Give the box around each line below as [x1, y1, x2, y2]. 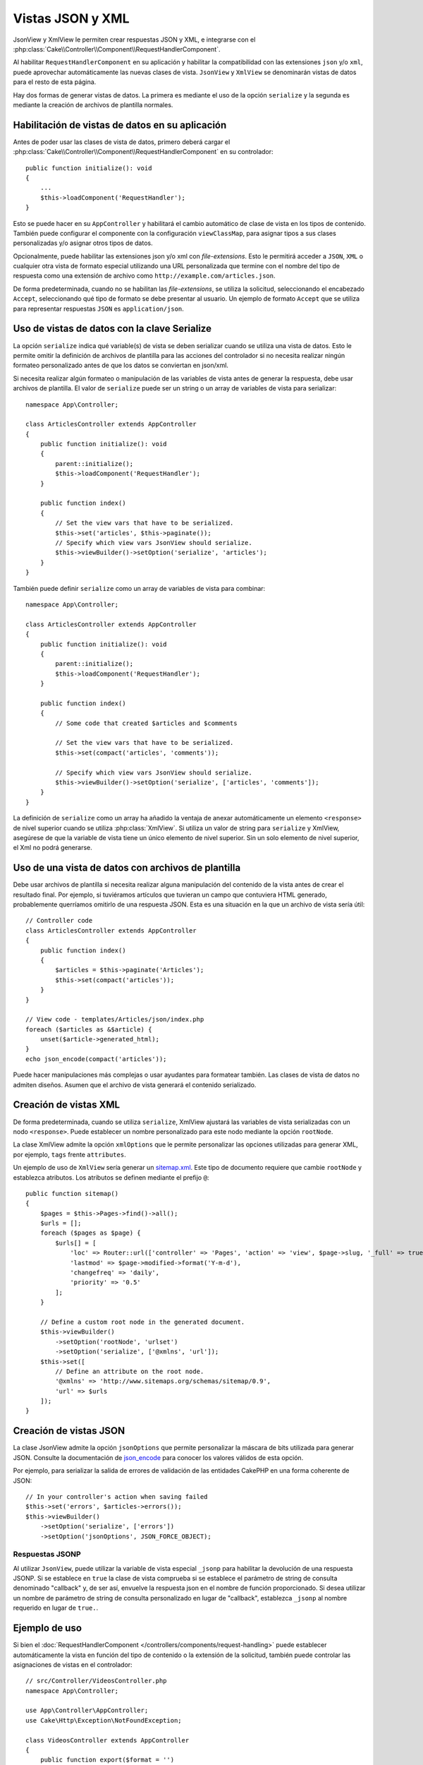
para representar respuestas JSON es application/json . [13, 304, 185, 313]
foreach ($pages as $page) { [39, 1229, 141, 1237]
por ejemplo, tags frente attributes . [13, 1150, 126, 1159]
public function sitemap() [25, 1190, 119, 1197]
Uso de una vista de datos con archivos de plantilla [13, 862, 241, 874]
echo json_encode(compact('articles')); [25, 1055, 167, 1063]
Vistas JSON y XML [13, 11, 130, 26]
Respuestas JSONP [13, 1550, 81, 1560]
